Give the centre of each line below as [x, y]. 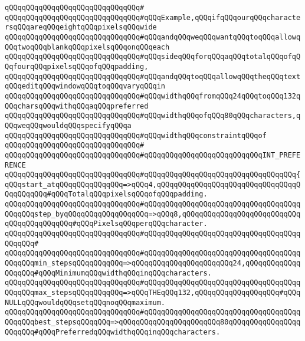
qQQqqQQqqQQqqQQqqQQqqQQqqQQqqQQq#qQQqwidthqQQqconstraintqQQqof [136, 135]
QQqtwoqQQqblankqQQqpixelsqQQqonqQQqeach [87, 47]
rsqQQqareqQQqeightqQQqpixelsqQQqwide [81, 27]
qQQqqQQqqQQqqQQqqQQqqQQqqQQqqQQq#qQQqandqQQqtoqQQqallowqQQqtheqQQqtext [153, 76]
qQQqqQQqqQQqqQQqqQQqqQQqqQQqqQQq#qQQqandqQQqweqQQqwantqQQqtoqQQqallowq [153, 37]
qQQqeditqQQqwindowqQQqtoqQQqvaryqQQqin [85, 86]
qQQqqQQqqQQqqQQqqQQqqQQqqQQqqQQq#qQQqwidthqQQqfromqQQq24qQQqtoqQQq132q [153, 96]
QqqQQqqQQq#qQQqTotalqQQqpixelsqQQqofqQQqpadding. [106, 194]
